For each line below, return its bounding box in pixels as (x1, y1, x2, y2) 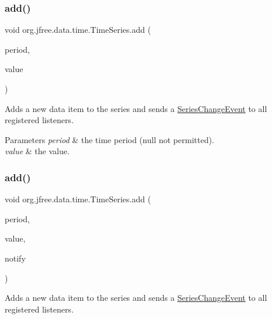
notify (5, 252, 26, 264)
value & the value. (5, 145, 70, 157)
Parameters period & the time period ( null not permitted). (5, 133, 214, 145)
